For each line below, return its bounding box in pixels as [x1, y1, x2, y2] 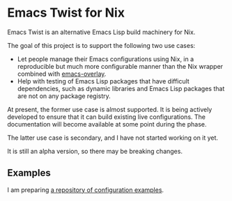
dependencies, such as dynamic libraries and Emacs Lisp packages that [17, 84, 225, 93]
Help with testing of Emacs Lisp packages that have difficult [17, 77, 190, 85]
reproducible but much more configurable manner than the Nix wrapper [17, 62, 224, 70]
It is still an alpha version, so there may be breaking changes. [7, 147, 183, 155]
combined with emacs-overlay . [17, 70, 107, 78]
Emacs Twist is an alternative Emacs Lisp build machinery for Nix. [7, 28, 196, 36]
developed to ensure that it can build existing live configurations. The [7, 113, 206, 121]
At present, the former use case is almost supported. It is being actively [7, 105, 212, 113]
